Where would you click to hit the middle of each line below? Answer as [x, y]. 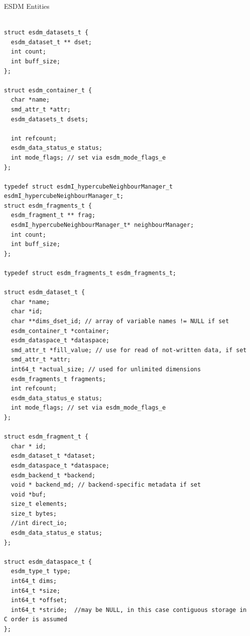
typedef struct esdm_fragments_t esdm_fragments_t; [90, 273]
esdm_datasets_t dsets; [50, 119]
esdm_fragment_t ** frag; [53, 215]
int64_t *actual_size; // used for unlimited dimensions [106, 369]
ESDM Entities [27, 6]
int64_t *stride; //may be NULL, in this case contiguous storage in [129, 610]
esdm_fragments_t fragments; [58, 379]
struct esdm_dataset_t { [44, 292]
